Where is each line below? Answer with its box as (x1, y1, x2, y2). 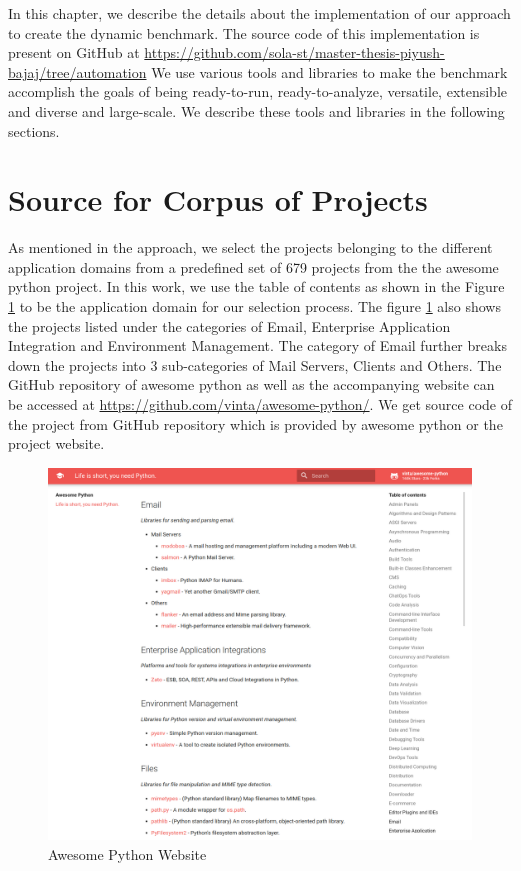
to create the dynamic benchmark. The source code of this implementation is (8, 22, 480, 43)
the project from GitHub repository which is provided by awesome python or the (8, 413, 503, 434)
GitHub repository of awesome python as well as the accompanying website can (8, 374, 495, 395)
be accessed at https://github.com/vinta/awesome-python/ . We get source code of (8, 394, 512, 415)
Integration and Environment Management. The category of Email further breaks (8, 335, 507, 356)
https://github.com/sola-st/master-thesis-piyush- (144, 42, 445, 63)
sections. (8, 120, 60, 141)
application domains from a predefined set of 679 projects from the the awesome (8, 256, 499, 277)
